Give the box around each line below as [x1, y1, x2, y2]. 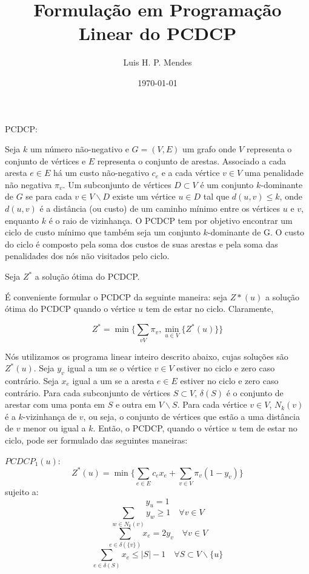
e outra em [115, 398, 156, 411]
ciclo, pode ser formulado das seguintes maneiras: [5, 434, 188, 446]
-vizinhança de [22, 410, 77, 422]
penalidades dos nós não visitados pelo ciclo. [5, 249, 170, 262]
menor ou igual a [23, 422, 86, 434]
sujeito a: [5, 485, 39, 498]
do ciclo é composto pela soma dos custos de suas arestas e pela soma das [5, 237, 278, 250]
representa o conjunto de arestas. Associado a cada [97, 154, 286, 167]
